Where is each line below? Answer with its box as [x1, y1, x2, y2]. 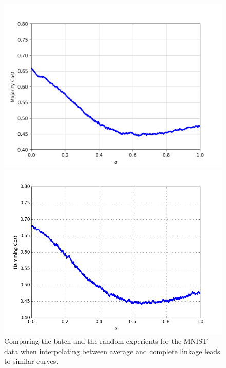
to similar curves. [4, 356, 59, 366]
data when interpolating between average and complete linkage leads [4, 345, 220, 356]
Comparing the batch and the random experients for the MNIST [4, 336, 208, 346]
